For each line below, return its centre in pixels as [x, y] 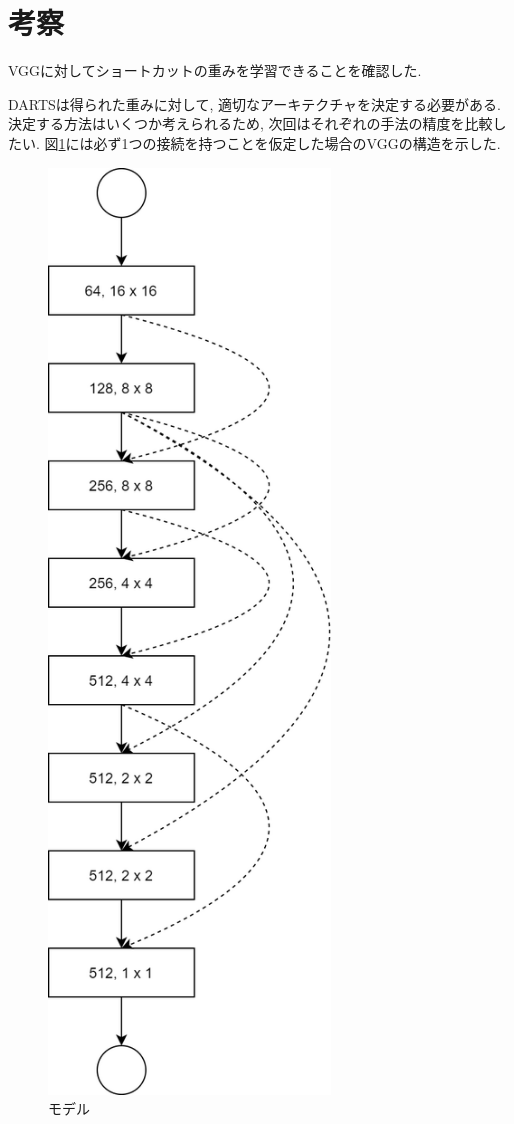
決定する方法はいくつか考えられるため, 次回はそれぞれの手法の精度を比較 [250, 123]
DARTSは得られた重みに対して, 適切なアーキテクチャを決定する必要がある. [254, 103]
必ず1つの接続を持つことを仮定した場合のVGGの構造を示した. [297, 142]
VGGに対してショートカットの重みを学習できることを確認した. [215, 70]
